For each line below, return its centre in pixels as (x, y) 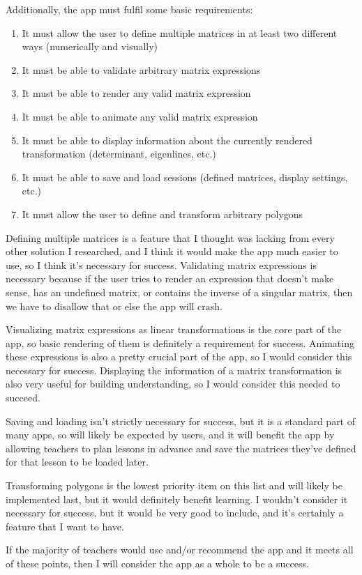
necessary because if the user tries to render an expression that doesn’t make (170, 278)
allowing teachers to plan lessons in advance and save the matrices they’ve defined (181, 448)
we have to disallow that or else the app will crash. (114, 306)
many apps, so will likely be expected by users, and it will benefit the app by (170, 435)
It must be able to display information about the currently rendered (167, 140)
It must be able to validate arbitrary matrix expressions (141, 69)
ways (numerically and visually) (90, 46)
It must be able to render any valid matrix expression (136, 93)
